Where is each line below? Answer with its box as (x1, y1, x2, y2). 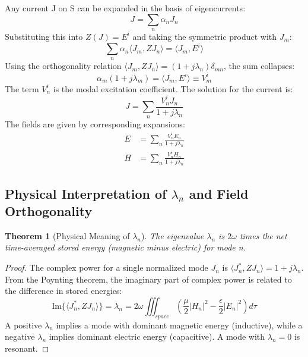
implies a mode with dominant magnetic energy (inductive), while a (56, 318, 303, 331)
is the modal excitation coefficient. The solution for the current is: (53, 82, 293, 95)
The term (5, 82, 39, 95)
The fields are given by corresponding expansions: (5, 117, 185, 130)
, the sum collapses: (223, 59, 295, 72)
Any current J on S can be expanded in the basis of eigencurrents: (5, 2, 246, 14)
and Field (189, 184, 249, 202)
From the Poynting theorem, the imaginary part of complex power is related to (5, 273, 292, 285)
